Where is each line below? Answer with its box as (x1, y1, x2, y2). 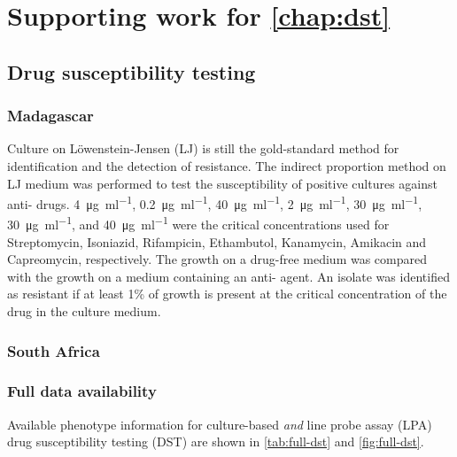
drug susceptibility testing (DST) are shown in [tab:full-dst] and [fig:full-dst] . (7, 432, 424, 451)
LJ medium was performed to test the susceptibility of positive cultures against (7, 174, 438, 192)
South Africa (7, 339, 100, 361)
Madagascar (7, 105, 94, 127)
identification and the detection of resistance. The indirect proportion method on (7, 156, 446, 174)
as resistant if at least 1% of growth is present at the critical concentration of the (7, 284, 447, 303)
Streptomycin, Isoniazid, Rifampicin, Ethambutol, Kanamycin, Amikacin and (7, 232, 427, 251)
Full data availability (7, 380, 157, 402)
